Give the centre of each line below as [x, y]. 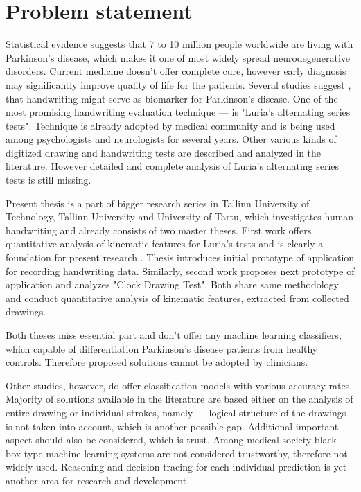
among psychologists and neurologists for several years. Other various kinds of [171, 139]
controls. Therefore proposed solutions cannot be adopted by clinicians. [157, 362]
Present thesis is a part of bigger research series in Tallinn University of [158, 203]
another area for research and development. [98, 480]
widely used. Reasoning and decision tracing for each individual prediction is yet [176, 467]
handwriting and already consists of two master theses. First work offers [159, 230]
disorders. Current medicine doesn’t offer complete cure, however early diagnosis [176, 71]
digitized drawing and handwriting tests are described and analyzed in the [164, 152]
